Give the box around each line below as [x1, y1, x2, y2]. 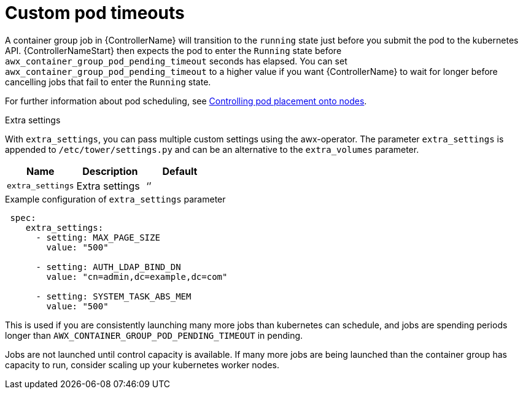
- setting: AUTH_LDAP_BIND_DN [36, 261, 181, 272]
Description [82, 164, 138, 177]
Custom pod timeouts [5, 2, 185, 23]
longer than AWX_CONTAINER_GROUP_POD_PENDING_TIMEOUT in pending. [5, 330, 303, 341]
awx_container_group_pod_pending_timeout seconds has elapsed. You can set [5, 55, 347, 66]
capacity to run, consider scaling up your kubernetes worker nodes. [5, 359, 279, 370]
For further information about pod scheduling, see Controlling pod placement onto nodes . [5, 95, 367, 106]
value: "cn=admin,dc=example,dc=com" [46, 271, 228, 282]
